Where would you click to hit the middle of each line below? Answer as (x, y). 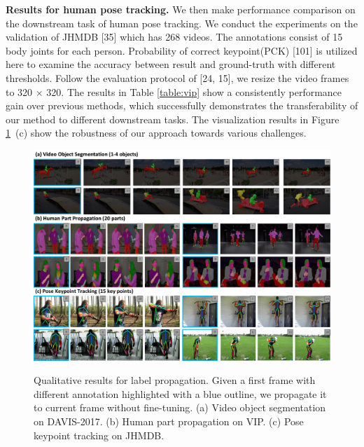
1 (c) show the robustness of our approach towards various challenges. (156, 133)
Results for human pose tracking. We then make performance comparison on (181, 9)
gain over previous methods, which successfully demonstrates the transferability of (182, 105)
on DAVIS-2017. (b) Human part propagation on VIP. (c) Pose (169, 421)
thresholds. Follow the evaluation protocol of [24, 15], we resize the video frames (177, 77)
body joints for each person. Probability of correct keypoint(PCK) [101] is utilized (182, 50)
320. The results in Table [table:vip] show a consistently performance (194, 91)
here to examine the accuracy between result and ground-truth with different (171, 64)
